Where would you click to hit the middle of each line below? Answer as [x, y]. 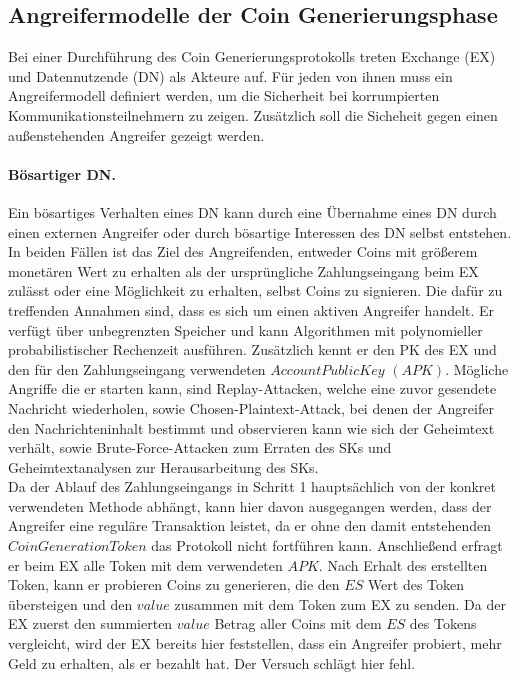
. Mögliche [477, 368]
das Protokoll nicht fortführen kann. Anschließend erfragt [327, 545]
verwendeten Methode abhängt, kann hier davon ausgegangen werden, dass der [250, 505]
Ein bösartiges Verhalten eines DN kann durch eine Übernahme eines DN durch [252, 211]
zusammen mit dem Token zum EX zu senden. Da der [340, 603]
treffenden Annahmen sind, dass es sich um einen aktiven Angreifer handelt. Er [251, 309]
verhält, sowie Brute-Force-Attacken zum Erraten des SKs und [200, 447]
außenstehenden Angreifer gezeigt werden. [136, 134]
